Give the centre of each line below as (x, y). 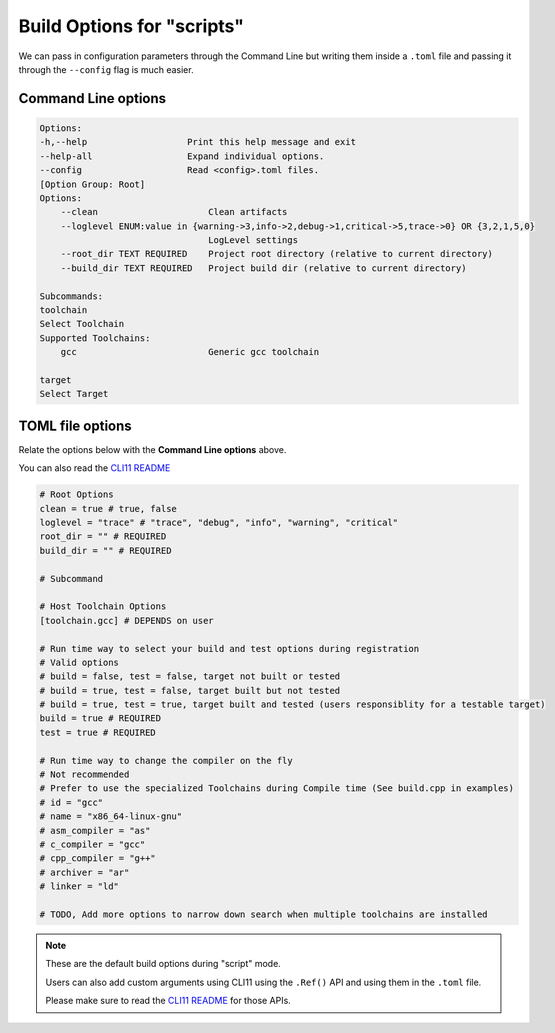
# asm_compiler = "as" (95, 830)
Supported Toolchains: (95, 338)
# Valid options (79, 662)
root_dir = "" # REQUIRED (103, 536)
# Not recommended (84, 774)
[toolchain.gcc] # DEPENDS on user (126, 620)
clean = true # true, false (108, 508)
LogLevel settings (253, 240)
